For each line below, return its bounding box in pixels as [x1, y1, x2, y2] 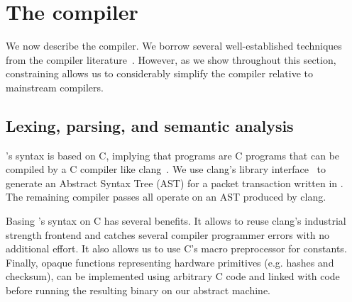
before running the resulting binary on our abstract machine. [6, 283, 271, 298]
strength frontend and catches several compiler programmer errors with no [6, 227, 330, 242]
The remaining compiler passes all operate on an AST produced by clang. [6, 189, 326, 204]
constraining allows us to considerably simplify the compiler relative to [6, 66, 313, 81]
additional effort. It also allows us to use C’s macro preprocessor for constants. [6, 241, 347, 256]
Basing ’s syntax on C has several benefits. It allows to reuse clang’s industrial [6, 213, 346, 228]
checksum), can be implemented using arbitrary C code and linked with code [6, 269, 340, 284]
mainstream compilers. [6, 79, 104, 94]
